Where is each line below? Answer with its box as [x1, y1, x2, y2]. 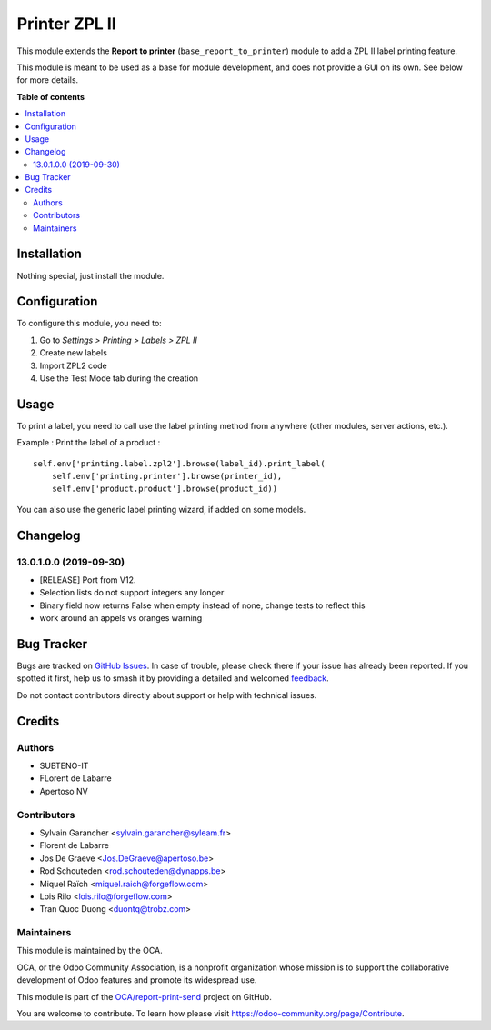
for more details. [16, 75, 79, 85]
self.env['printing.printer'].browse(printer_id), [51, 471, 283, 482]
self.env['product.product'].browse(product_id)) [51, 484, 277, 495]
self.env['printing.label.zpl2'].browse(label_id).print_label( [33, 458, 326, 468]
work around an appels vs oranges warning [39, 613, 203, 624]
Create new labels [39, 347, 108, 358]
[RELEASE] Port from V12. [39, 575, 136, 585]
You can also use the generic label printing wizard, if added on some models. [16, 504, 306, 515]
